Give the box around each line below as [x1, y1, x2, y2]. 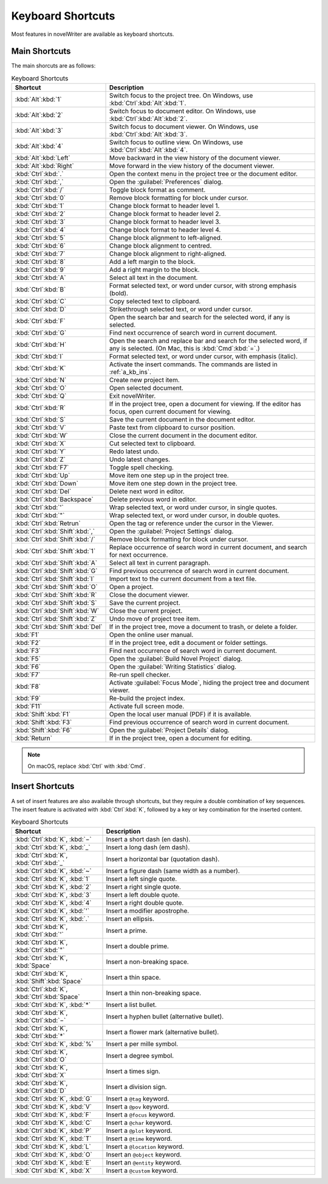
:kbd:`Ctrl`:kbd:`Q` [15, 392, 67, 400]
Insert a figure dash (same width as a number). [106, 866, 240, 875]
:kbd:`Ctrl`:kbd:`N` [15, 376, 67, 385]
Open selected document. [109, 384, 183, 392]
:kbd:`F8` [15, 682, 41, 691]
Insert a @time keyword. [106, 1134, 173, 1143]
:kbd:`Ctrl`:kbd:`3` [15, 218, 66, 226]
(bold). [109, 289, 129, 298]
